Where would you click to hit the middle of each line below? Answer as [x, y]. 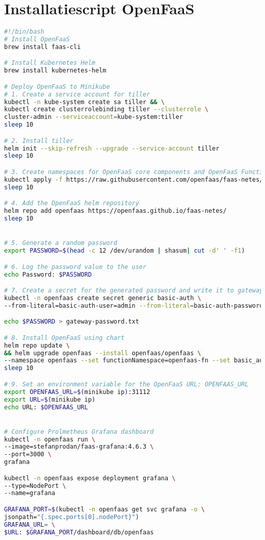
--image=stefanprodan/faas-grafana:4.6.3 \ [79, 447]
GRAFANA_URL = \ [30, 524]
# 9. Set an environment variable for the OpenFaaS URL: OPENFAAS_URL [126, 384]
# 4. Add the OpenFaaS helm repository [72, 203]
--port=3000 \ [28, 455]
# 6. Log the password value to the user [75, 267]
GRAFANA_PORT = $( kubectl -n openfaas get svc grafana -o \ [104, 509]
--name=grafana [30, 493]
